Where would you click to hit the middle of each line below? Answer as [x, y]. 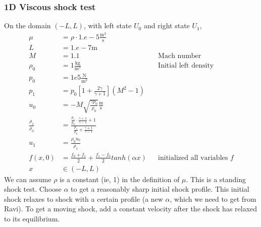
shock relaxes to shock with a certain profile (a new [84, 198]
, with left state [108, 25]
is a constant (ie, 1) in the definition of [120, 179]
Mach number [180, 56]
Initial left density [186, 66]
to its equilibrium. [32, 218]
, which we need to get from [213, 198]
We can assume [28, 179]
